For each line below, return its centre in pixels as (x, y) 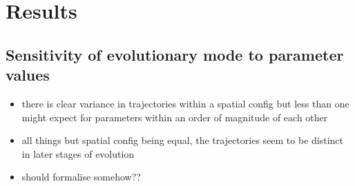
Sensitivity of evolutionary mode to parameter (175, 54)
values (28, 75)
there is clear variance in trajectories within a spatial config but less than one (185, 103)
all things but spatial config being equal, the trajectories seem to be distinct (182, 140)
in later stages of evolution (78, 153)
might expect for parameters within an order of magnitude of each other (175, 117)
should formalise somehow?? (81, 177)
